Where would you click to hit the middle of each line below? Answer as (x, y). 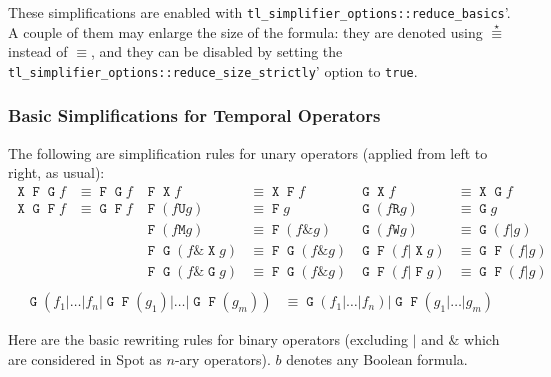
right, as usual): (56, 172)
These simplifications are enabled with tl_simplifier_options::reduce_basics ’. (259, 12)
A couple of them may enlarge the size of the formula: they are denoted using (245, 31)
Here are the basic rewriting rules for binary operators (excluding (208, 339)
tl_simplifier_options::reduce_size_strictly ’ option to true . (213, 70)
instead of (38, 51)
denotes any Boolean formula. (377, 358)
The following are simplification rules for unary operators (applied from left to (248, 152)
